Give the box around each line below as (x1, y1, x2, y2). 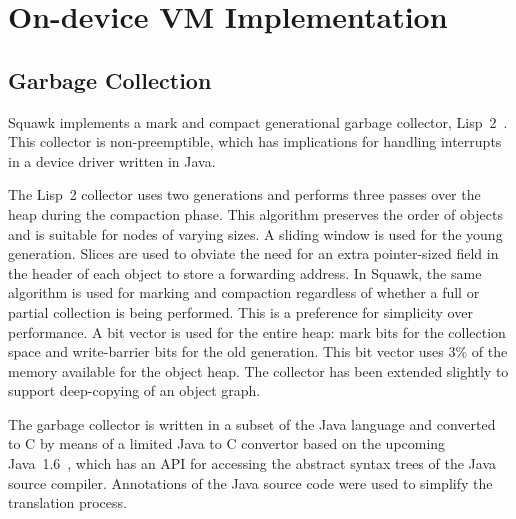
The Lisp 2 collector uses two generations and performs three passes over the (8, 184, 481, 205)
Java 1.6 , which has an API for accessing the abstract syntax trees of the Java (8, 453, 497, 474)
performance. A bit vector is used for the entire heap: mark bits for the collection (8, 321, 506, 342)
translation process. (8, 492, 127, 513)
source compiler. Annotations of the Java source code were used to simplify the (8, 472, 493, 493)
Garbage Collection (8, 64, 212, 95)
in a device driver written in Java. (8, 150, 216, 171)
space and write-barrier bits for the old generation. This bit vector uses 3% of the (8, 341, 508, 362)
